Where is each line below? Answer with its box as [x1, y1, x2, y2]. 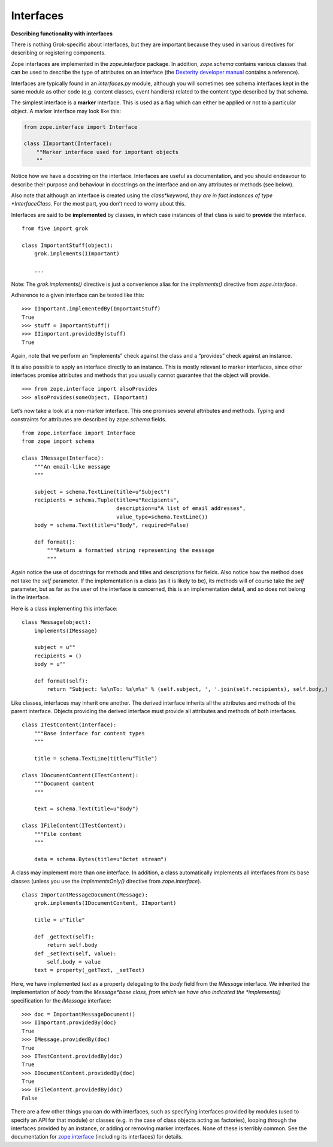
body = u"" [34, 661, 66, 668]
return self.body [47, 941, 98, 949]
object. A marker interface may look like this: [11, 107, 122, 114]
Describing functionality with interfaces [11, 30, 113, 37]
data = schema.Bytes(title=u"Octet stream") [34, 856, 167, 862]
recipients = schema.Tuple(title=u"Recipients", [34, 497, 180, 503]
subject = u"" [34, 644, 76, 651]
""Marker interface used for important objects [36, 149, 179, 155]
